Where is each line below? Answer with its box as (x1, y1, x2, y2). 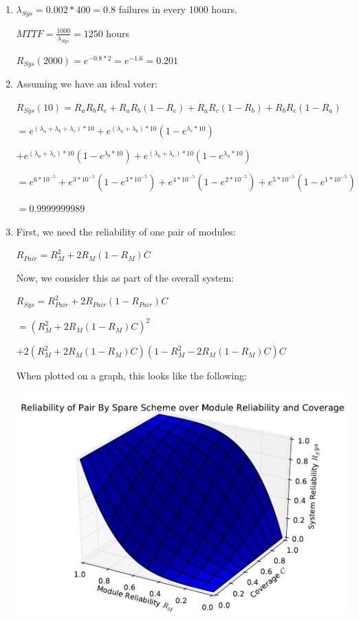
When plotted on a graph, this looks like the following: (16, 368, 247, 383)
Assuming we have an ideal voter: (16, 76, 157, 91)
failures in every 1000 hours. (118, 2, 237, 16)
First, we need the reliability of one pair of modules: (16, 224, 236, 238)
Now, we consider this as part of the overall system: (16, 270, 235, 284)
